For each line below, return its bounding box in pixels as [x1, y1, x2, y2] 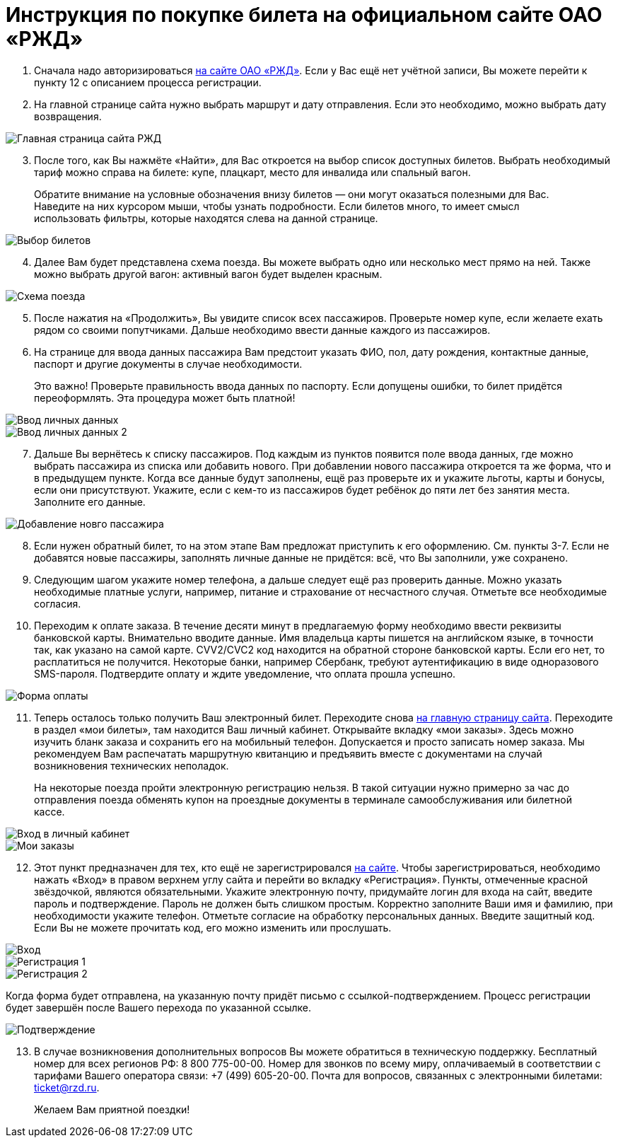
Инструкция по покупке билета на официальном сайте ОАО [6, 3, 602, 27]
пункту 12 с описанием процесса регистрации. [34, 76, 262, 88]
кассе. [34, 805, 65, 818]
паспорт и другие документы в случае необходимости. [34, 357, 303, 370]
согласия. [34, 597, 81, 610]
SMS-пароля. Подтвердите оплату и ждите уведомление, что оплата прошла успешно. [34, 667, 456, 680]
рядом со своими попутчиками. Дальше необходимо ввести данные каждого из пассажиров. [34, 323, 491, 336]
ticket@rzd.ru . [34, 1081, 100, 1093]
